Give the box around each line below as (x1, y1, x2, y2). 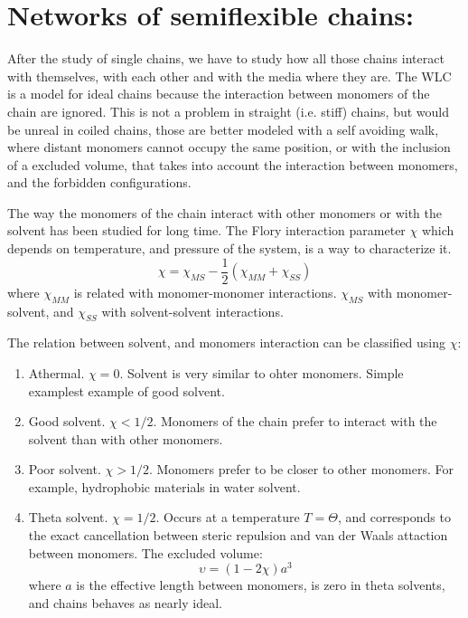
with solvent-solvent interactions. (101, 301, 284, 320)
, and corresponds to (337, 508, 451, 527)
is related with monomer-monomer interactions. (73, 282, 337, 301)
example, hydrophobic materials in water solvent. (28, 477, 301, 496)
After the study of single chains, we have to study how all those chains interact (7, 49, 445, 68)
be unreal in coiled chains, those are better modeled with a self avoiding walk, (7, 119, 439, 138)
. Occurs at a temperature (155, 508, 300, 527)
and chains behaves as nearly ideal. (28, 593, 222, 612)
